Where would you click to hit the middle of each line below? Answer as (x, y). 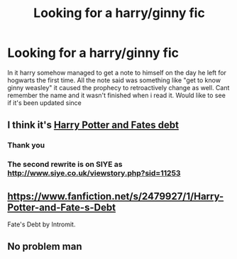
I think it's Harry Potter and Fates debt (93, 125)
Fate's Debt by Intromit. (42, 224)
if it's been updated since (44, 103)
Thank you (26, 145)
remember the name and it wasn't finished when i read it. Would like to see (116, 95)
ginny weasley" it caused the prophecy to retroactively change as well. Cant (118, 87)
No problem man (45, 247)
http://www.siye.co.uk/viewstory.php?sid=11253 (94, 173)
